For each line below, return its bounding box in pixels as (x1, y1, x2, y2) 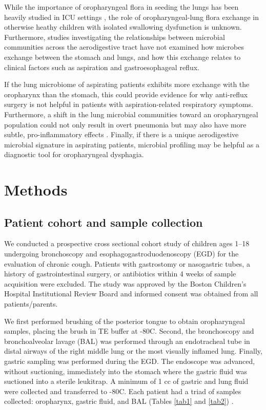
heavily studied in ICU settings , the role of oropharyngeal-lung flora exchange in (4, 11, 259, 22)
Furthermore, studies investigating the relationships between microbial (4, 31, 225, 42)
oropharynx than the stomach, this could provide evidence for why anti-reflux (4, 89, 248, 99)
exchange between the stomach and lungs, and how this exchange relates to (4, 51, 241, 62)
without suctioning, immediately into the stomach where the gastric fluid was (4, 365, 248, 376)
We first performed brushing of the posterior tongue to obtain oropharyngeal (4, 315, 245, 326)
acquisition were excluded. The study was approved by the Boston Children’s (4, 278, 247, 289)
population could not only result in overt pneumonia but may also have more (4, 119, 247, 130)
